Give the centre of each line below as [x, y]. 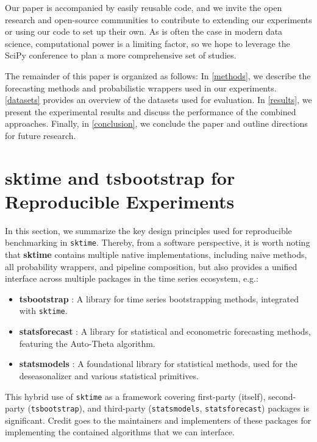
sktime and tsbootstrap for [120, 177]
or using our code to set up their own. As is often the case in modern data [144, 31]
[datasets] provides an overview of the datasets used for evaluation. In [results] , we [158, 100]
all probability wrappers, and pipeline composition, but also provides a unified [151, 266]
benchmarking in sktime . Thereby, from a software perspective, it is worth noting [158, 242]
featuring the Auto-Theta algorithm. [87, 343]
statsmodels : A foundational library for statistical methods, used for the [158, 364]
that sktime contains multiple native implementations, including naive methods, [156, 255]
